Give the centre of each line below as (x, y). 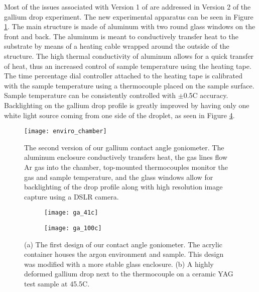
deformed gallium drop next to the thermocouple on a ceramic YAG (129, 274)
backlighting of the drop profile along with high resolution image (123, 187)
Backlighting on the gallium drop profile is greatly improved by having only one (127, 105)
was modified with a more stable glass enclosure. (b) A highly (119, 264)
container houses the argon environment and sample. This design (124, 254)
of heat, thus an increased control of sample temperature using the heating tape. (128, 66)
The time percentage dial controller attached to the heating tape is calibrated (123, 76)
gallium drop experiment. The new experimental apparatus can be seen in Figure (129, 16)
